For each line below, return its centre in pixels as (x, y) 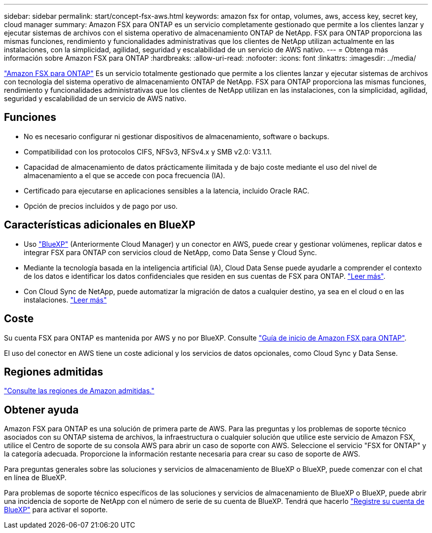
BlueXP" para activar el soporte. (56, 510)
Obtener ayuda (41, 410)
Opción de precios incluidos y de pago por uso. (101, 206)
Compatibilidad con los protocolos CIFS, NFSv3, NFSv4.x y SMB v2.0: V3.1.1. (148, 152)
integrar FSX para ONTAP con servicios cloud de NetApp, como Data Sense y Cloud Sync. (170, 252)
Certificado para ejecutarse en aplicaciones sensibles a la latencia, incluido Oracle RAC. (167, 190)
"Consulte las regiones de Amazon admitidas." (79, 391)
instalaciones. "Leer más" (65, 300)
